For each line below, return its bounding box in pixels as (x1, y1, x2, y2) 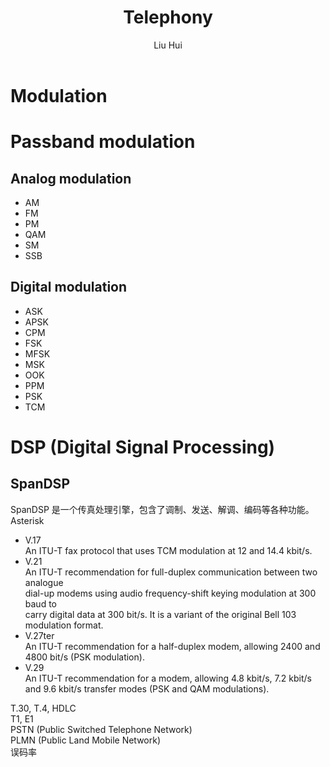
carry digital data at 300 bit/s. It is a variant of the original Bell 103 (24, 608, 297, 620)
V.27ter (24, 629, 55, 641)
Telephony (123, 6, 213, 29)
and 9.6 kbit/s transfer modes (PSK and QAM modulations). (24, 682, 270, 695)
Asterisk (10, 514, 45, 526)
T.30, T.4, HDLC (10, 702, 77, 714)
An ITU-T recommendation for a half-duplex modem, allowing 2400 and (24, 640, 321, 652)
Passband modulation (10, 131, 196, 153)
